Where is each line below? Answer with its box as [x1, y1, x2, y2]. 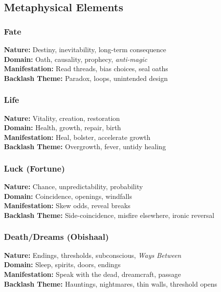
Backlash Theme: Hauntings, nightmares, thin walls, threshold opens [4, 278, 218, 289]
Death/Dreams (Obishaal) [4, 231, 109, 243]
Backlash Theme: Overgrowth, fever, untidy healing [4, 141, 166, 152]
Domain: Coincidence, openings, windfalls [4, 191, 132, 201]
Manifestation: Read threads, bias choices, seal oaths [4, 63, 168, 74]
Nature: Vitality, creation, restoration [4, 113, 120, 123]
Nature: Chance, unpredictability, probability [4, 181, 143, 192]
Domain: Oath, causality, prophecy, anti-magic [4, 54, 147, 64]
